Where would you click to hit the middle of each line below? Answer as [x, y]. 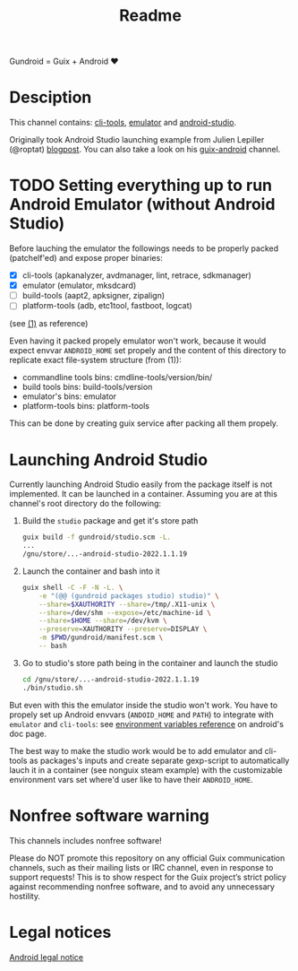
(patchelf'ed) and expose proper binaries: [86, 258]
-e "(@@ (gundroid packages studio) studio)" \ [129, 596]
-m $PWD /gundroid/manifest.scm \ [101, 637]
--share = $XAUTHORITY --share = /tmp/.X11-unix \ [127, 604]
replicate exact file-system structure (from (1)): [95, 360]
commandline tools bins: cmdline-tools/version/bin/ [117, 377]
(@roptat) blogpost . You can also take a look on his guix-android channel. [145, 150]
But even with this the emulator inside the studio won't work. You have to [144, 705]
